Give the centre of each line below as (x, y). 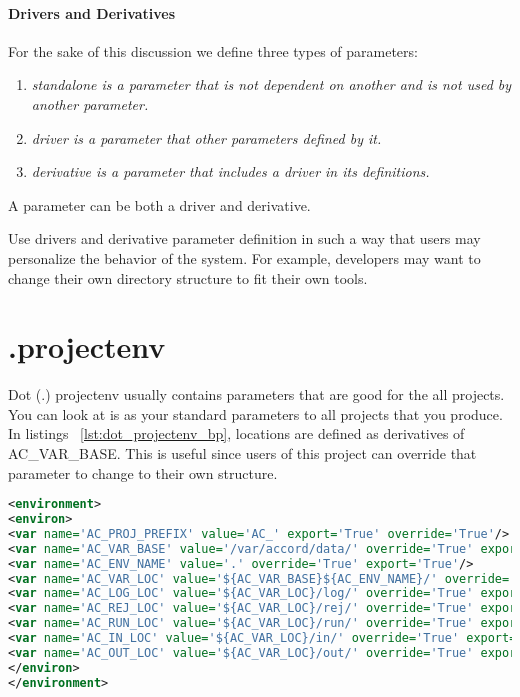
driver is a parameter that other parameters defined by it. (206, 137)
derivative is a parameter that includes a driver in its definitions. (230, 171)
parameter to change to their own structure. (143, 472)
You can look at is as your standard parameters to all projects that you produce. (255, 413)
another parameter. (90, 103)
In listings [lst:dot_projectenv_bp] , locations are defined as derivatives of (236, 433)
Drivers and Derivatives (92, 12)
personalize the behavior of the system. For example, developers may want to (244, 257)
